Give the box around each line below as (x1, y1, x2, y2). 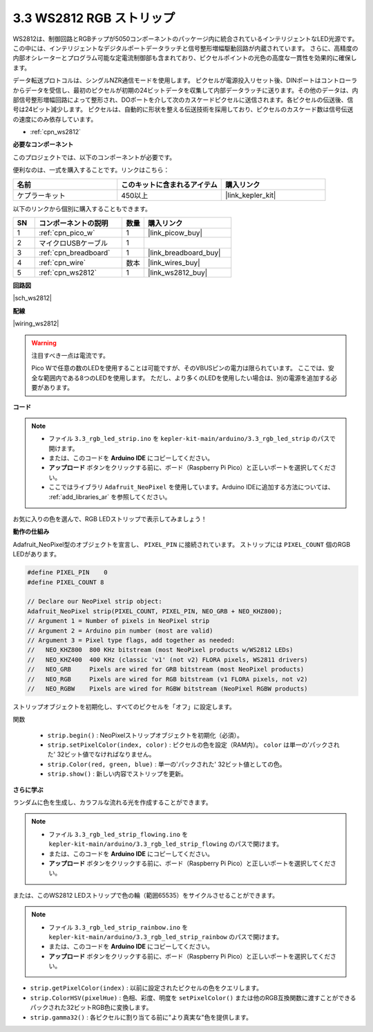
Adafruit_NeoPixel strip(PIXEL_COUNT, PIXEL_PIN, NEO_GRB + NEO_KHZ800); (27, 607, 283, 615)
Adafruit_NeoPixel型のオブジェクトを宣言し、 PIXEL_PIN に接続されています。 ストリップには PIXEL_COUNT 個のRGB (12, 540, 351, 548)
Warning (31, 338, 57, 347)
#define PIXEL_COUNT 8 (27, 578, 104, 586)
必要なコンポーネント (12, 141, 74, 149)
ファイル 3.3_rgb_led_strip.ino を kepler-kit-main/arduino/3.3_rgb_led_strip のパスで (48, 435, 336, 443)
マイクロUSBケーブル (39, 239, 108, 248)
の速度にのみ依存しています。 (12, 115, 97, 123)
